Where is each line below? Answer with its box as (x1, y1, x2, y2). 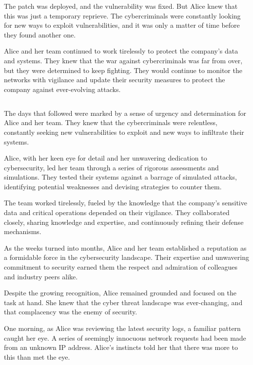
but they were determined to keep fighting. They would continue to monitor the (4, 65, 242, 75)
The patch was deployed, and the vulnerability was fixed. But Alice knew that (4, 1, 238, 11)
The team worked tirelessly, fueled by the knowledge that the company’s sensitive (4, 198, 247, 208)
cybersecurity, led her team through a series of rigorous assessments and (4, 162, 219, 172)
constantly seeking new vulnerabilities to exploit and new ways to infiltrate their (4, 127, 244, 137)
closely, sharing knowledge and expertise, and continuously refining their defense (4, 217, 244, 227)
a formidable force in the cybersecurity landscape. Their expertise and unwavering (4, 252, 249, 262)
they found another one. (4, 29, 76, 39)
